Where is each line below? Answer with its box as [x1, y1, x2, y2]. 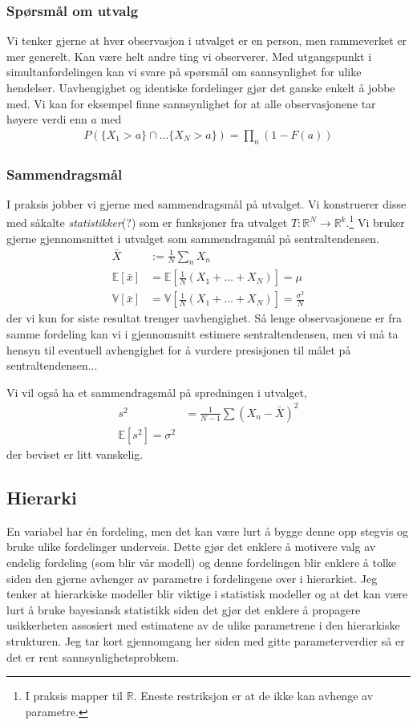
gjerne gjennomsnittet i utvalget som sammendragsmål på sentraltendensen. [6, 229, 379, 246]
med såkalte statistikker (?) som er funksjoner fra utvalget [6, 214, 288, 231]
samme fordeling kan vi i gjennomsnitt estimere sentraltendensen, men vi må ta [6, 326, 399, 342]
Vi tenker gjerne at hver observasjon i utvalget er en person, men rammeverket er [6, 32, 407, 49]
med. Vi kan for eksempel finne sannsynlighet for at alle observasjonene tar [6, 95, 376, 111]
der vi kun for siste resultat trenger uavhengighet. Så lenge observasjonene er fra [6, 310, 403, 326]
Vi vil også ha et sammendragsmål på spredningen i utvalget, [6, 383, 307, 400]
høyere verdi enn [6, 111, 87, 128]
